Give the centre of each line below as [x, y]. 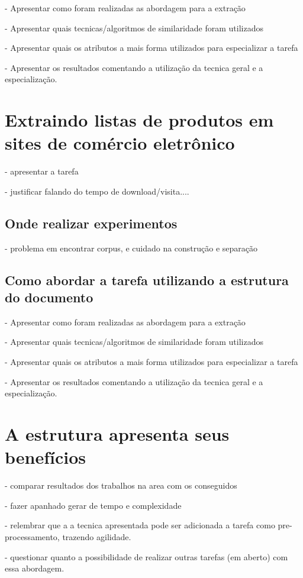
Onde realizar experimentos [91, 223]
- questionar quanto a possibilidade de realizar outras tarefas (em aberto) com [146, 556]
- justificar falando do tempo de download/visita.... [97, 191]
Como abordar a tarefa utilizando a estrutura [147, 280]
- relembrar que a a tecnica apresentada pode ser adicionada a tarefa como [140, 525]
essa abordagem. [35, 568]
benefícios [46, 457]
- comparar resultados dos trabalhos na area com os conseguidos [121, 485]
